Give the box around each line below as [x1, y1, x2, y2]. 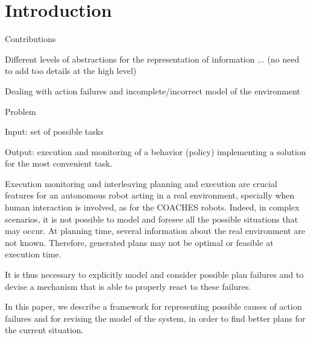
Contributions [5, 32, 56, 45]
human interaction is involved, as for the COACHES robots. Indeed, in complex [5, 201, 300, 214]
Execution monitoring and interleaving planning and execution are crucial [5, 177, 277, 189]
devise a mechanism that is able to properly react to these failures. [5, 280, 251, 292]
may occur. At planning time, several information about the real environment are [5, 224, 306, 237]
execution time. [5, 248, 61, 260]
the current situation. [5, 324, 84, 336]
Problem [5, 105, 36, 117]
